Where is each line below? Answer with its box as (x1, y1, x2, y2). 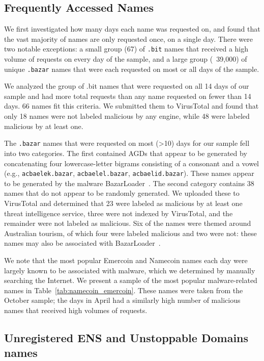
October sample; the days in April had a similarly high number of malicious (4, 295, 241, 305)
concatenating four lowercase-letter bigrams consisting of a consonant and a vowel (4, 158, 259, 168)
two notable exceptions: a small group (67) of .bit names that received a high (4, 43, 249, 54)
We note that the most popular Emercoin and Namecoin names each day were (4, 254, 248, 265)
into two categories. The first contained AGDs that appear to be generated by (4, 147, 247, 158)
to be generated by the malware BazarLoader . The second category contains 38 (4, 177, 254, 188)
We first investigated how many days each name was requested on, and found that (4, 23, 260, 34)
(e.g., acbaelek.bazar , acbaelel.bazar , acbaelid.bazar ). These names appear (4, 168, 254, 178)
